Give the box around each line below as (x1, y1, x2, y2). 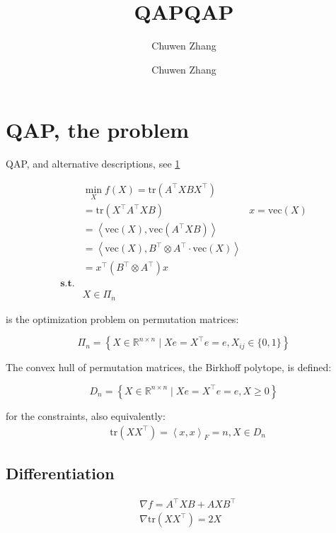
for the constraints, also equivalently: (6, 408, 166, 423)
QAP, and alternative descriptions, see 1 (6, 156, 180, 171)
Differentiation (6, 462, 115, 484)
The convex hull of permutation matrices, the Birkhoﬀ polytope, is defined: (6, 360, 332, 375)
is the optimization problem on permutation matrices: (6, 311, 239, 326)
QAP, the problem (6, 115, 190, 144)
